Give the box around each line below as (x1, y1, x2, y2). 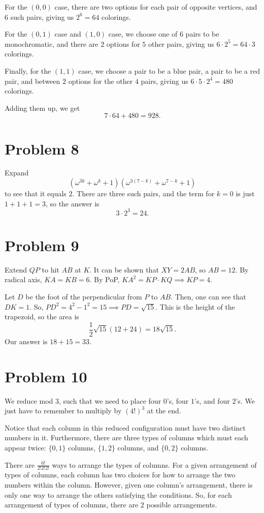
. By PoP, (89, 274, 120, 285)
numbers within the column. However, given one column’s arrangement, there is (5, 479, 253, 490)
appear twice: (5, 442, 46, 452)
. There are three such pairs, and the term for (72, 188, 215, 199)
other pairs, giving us (148, 38, 214, 49)
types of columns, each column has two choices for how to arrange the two (5, 469, 236, 480)
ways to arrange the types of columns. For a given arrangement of (52, 459, 257, 470)
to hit (42, 264, 59, 275)
